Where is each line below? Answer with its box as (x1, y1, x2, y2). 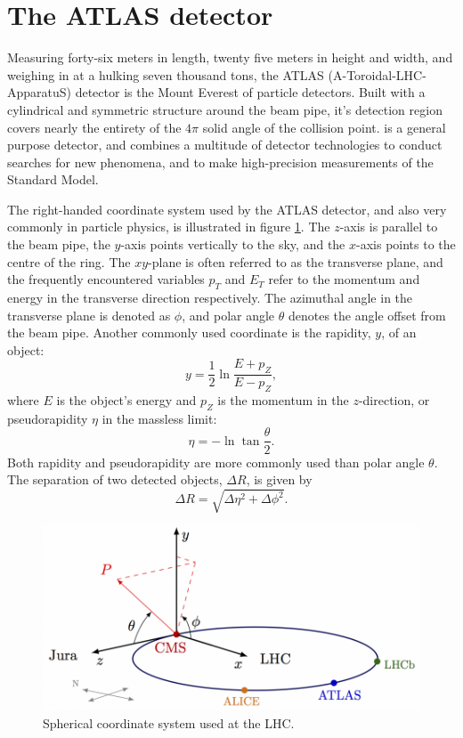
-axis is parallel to (339, 217, 438, 236)
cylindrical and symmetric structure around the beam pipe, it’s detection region (7, 100, 443, 118)
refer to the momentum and (268, 270, 420, 288)
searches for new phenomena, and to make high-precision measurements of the (7, 152, 434, 171)
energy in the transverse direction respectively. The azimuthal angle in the (7, 288, 413, 307)
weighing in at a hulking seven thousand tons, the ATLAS (7, 65, 324, 84)
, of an (381, 323, 417, 342)
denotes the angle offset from (288, 305, 446, 324)
